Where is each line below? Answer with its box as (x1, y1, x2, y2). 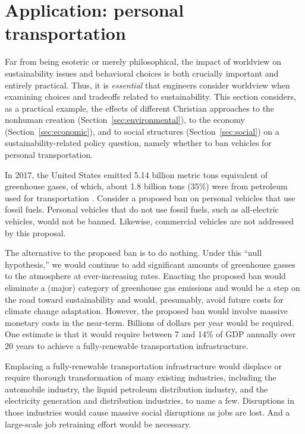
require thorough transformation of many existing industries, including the (5, 371, 276, 384)
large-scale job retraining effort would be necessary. (5, 417, 191, 430)
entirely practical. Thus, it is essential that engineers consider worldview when (5, 78, 290, 91)
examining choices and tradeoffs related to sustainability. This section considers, (5, 90, 296, 103)
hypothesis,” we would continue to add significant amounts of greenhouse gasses (5, 258, 295, 270)
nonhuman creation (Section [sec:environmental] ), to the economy (5, 113, 245, 126)
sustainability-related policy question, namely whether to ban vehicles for (5, 137, 272, 149)
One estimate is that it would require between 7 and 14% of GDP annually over (5, 328, 296, 340)
